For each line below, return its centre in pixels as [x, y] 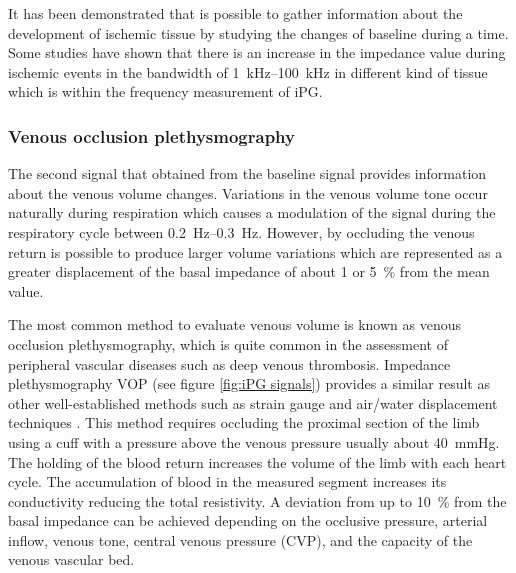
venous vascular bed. [71, 559]
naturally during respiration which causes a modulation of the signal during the [252, 212]
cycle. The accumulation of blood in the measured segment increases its [227, 481]
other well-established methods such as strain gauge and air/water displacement [253, 402]
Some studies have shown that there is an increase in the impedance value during [257, 52]
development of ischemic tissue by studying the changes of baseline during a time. [258, 32]
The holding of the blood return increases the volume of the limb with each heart [257, 461]
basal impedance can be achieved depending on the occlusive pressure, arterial [248, 520]
